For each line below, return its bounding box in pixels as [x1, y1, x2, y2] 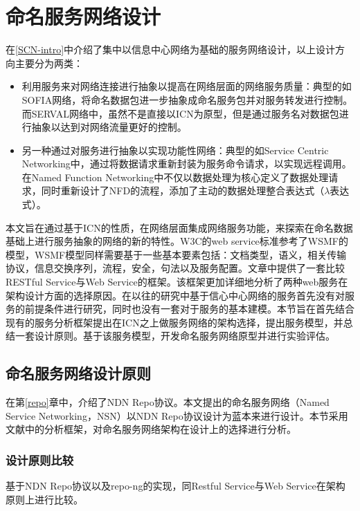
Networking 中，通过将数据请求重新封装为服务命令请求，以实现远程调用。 [21, 156, 352, 171]
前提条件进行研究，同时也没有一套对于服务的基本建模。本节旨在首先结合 [24, 301, 354, 316]
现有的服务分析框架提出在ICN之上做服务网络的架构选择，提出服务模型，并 [6, 315, 343, 329]
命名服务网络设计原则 [6, 362, 151, 384]
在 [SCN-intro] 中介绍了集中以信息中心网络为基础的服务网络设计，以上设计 [6, 42, 336, 57]
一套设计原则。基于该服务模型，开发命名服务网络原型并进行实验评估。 [15, 328, 335, 343]
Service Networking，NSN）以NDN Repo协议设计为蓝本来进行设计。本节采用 [6, 408, 348, 422]
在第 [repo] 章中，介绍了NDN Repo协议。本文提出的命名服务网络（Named [6, 395, 330, 409]
